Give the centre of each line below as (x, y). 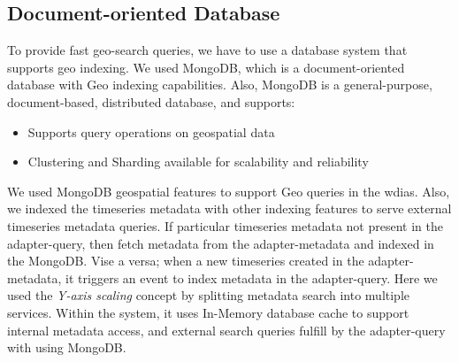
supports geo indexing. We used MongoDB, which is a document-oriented (206, 67)
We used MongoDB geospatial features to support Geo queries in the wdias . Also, (229, 191)
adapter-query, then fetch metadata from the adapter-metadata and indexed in (221, 243)
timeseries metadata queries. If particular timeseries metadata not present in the (225, 225)
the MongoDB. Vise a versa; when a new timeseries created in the (186, 261)
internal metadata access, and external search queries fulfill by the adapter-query (226, 330)
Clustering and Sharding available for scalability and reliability (198, 162)
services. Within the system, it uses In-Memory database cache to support (208, 312)
